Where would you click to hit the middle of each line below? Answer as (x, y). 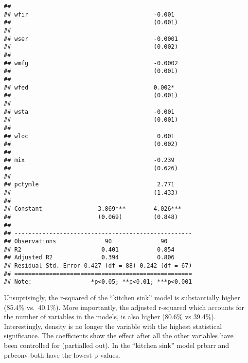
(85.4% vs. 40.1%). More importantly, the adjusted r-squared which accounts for (124, 307)
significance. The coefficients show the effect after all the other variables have (119, 336)
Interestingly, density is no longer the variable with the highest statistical (113, 326)
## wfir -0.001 (89, 14)
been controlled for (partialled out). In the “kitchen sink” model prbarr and (117, 345)
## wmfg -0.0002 (91, 63)
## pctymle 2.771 (89, 185)
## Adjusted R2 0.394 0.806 (89, 258)
